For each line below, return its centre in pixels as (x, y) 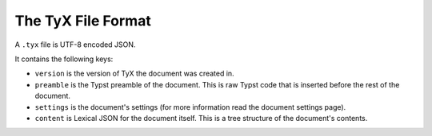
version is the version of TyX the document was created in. (135, 74)
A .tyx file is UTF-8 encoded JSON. (75, 45)
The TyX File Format (83, 21)
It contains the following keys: (64, 59)
